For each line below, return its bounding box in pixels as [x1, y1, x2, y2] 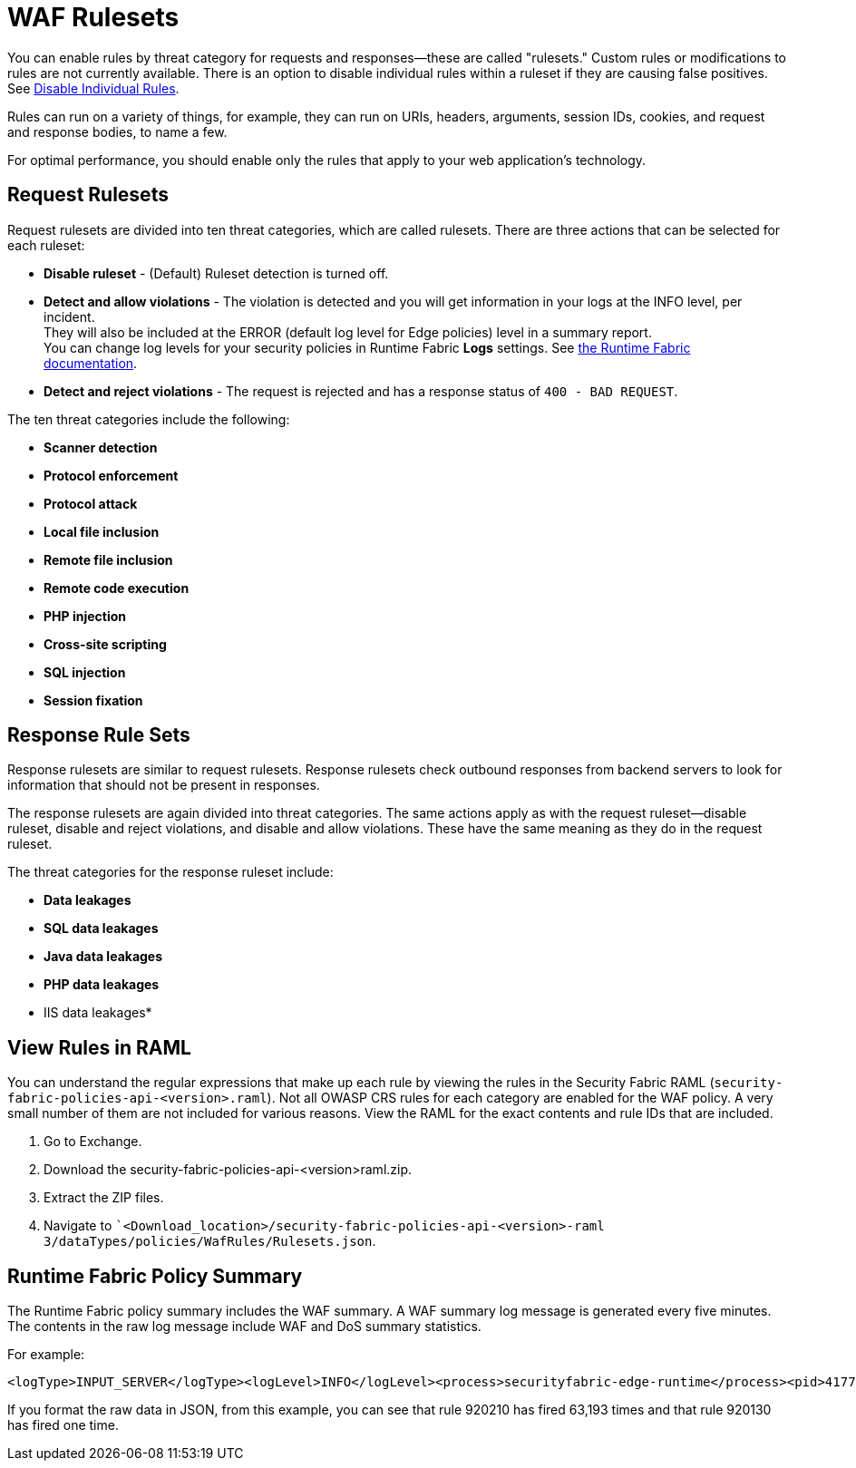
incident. [44, 308, 95, 325]
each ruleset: [7, 237, 85, 253]
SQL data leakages [44, 920, 159, 937]
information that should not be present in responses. [7, 777, 320, 793]
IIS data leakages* [44, 1005, 152, 1021]
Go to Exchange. [44, 1133, 142, 1150]
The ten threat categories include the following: [7, 411, 290, 427]
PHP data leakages [44, 977, 160, 993]
